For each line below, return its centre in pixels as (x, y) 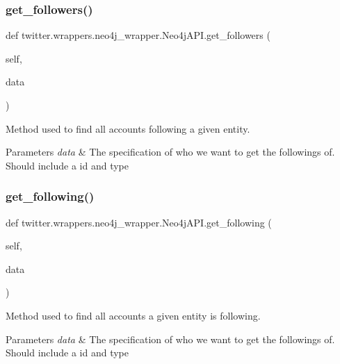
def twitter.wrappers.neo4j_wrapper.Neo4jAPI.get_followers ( (138, 35)
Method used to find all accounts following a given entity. (128, 128)
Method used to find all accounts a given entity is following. (133, 315)
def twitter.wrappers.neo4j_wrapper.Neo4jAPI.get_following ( (139, 222)
